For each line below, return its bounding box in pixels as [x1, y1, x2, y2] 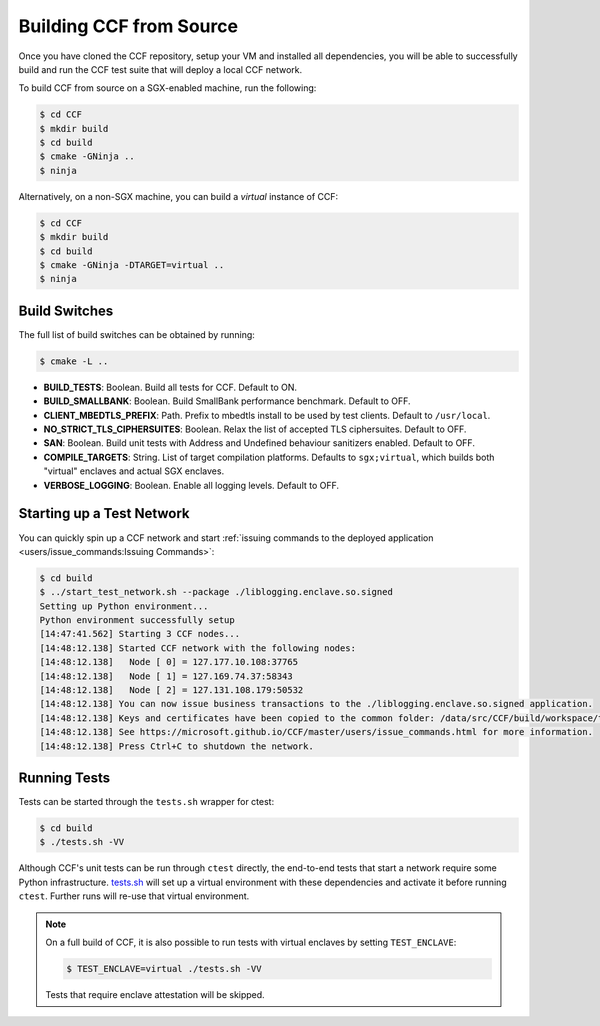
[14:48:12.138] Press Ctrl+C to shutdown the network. [39, 740, 314, 752]
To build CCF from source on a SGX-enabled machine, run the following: [18, 82, 317, 94]
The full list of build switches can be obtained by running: [18, 328, 255, 340]
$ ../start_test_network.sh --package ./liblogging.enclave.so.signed [39, 586, 394, 598]
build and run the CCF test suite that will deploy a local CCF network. [18, 63, 303, 75]
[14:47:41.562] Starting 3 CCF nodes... [39, 628, 240, 640]
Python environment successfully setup [39, 615, 235, 626]
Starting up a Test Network [18, 505, 190, 522]
